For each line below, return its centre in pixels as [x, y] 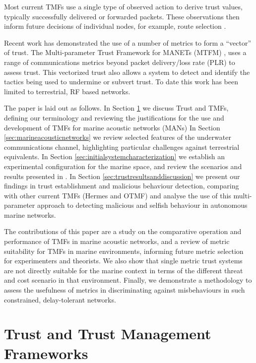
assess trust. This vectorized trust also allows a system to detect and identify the [127, 72]
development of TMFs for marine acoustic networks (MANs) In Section [112, 127]
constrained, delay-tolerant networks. [60, 299]
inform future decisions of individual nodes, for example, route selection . [115, 26]
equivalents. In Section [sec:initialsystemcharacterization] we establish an [115, 156]
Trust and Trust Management [108, 333]
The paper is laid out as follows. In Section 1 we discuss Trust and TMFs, [116, 108]
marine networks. [30, 214]
